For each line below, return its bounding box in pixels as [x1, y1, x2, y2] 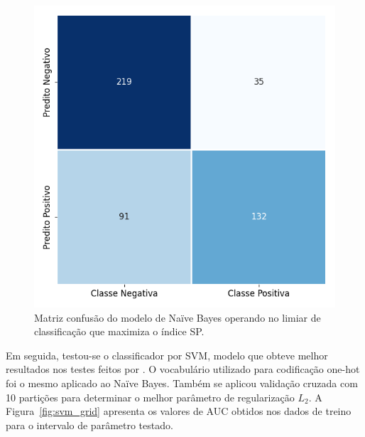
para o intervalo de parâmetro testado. [6, 417, 173, 432]
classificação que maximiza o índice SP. [34, 324, 205, 339]
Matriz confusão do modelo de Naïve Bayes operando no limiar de [34, 310, 321, 325]
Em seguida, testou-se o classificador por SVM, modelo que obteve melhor [6, 347, 328, 362]
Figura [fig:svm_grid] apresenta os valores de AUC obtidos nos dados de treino [6, 404, 352, 418]
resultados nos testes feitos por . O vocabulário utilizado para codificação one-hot [6, 362, 360, 377]
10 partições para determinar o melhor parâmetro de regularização [6, 389, 295, 404]
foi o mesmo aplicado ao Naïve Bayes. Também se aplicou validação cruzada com [6, 375, 358, 390]
